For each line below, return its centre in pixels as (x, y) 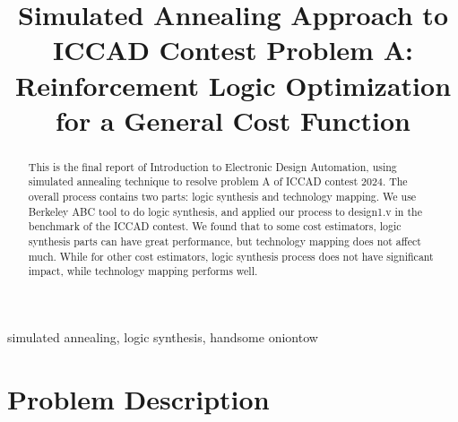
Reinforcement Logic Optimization (233, 85)
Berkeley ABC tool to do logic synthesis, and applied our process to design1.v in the (225, 211)
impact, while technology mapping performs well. (143, 271)
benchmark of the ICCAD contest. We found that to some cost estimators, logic (215, 226)
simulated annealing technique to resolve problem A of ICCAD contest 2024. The (218, 181)
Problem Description (138, 398)
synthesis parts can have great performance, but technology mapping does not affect (225, 241)
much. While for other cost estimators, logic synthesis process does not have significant (231, 256)
